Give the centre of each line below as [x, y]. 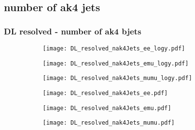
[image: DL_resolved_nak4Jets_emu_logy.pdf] [116, 63]
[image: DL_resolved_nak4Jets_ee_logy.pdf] [114, 49]
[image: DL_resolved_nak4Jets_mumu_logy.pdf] [117, 78]
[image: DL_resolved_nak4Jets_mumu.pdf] [109, 123]
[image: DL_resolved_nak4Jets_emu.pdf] [107, 108]
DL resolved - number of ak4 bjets [73, 31]
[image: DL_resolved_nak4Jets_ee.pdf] [105, 93]
